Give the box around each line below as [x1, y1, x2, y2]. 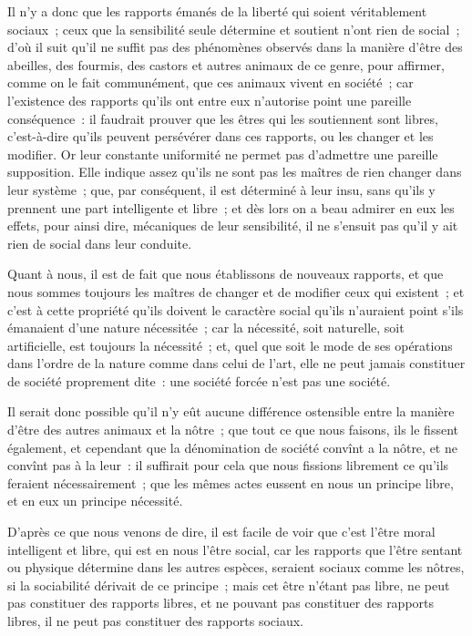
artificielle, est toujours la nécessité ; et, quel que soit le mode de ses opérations [7, 335, 453, 354]
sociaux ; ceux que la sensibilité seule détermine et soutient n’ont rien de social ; [7, 19, 460, 38]
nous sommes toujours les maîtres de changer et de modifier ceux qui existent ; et [7, 282, 465, 301]
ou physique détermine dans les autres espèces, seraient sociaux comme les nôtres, [7, 558, 465, 577]
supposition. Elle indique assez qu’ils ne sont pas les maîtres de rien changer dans [7, 162, 462, 181]
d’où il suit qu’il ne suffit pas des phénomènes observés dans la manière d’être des [7, 37, 463, 56]
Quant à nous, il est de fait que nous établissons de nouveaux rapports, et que [7, 264, 444, 283]
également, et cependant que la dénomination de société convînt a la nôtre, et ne [7, 437, 457, 456]
